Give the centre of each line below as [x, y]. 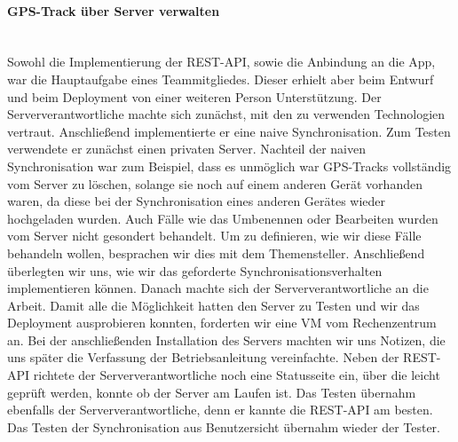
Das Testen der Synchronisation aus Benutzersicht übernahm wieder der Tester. [224, 426]
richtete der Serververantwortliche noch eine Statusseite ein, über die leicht [237, 375]
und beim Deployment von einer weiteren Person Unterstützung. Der [194, 96]
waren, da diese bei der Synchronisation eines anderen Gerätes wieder [197, 201]
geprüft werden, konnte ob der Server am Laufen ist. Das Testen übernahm [212, 392]
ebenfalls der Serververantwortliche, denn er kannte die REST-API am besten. [220, 410]
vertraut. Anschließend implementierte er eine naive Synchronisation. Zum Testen [229, 131]
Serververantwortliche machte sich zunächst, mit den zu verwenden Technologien [226, 114]
